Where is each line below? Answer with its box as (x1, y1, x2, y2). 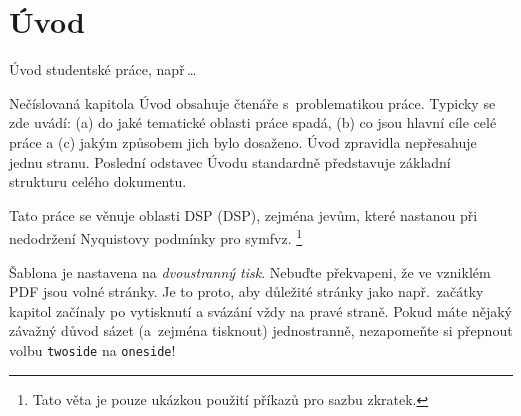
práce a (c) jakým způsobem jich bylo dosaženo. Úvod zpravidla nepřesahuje (9, 131, 477, 152)
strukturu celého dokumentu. (9, 171, 187, 192)
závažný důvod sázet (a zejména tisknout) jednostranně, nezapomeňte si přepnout (9, 320, 513, 341)
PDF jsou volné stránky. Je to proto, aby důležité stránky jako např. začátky (9, 281, 484, 302)
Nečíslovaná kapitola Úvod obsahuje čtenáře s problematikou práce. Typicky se (9, 92, 496, 113)
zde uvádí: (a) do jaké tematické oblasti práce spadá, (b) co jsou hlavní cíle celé (9, 112, 497, 133)
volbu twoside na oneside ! (9, 339, 176, 360)
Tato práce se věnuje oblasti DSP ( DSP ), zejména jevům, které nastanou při (9, 204, 478, 225)
